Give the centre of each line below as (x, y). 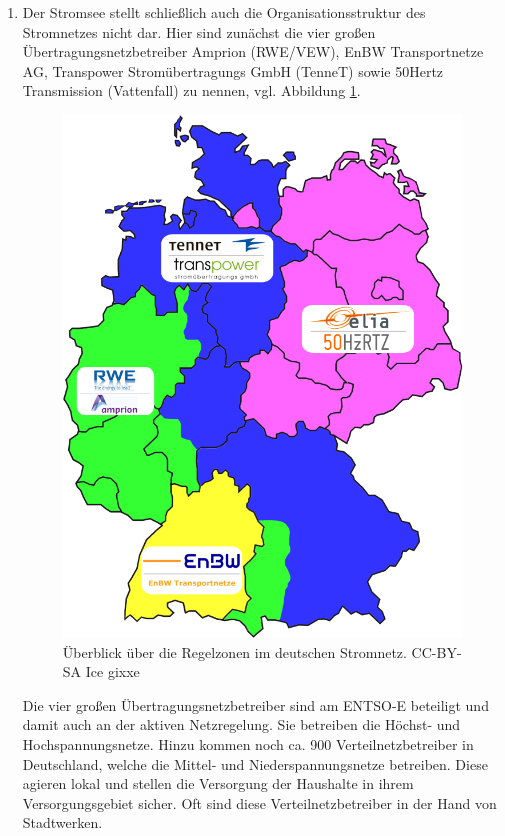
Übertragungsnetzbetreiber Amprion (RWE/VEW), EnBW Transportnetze (253, 51)
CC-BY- (436, 651)
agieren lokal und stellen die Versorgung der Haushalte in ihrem (218, 783)
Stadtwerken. (62, 822)
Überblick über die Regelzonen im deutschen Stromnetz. (234, 651)
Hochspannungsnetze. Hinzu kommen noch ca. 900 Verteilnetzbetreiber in (248, 744)
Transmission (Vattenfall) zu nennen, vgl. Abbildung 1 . (191, 90)
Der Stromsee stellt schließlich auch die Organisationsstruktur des (224, 12)
